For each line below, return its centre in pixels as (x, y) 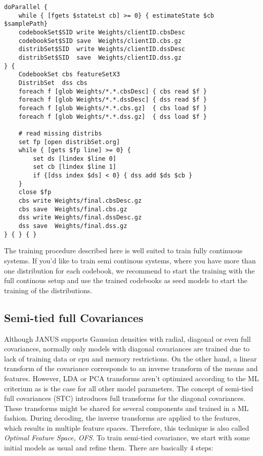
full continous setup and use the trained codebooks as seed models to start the (126, 280)
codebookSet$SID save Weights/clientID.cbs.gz (100, 41)
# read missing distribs (60, 133)
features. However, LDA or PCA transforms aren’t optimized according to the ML (131, 378)
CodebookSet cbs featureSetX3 (69, 75)
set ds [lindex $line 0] (75, 158)
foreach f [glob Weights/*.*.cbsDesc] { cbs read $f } (113, 91)
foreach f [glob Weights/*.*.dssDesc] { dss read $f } (113, 100)
